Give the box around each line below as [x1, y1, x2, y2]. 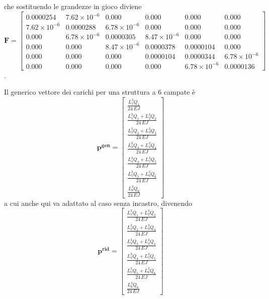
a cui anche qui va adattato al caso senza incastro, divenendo [4, 197, 192, 208]
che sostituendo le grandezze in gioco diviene [4, 1, 142, 11]
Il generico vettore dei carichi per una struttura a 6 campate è [4, 87, 196, 97]
